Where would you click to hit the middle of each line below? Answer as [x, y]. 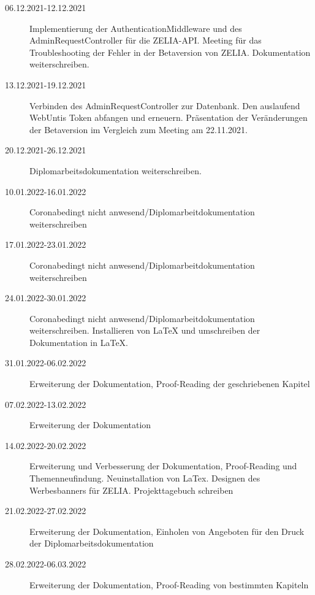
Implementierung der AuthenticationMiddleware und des [136, 28]
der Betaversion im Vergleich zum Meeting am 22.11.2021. [139, 129]
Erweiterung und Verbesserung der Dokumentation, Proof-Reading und [163, 466]
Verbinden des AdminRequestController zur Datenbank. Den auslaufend [165, 105]
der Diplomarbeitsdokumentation [92, 543]
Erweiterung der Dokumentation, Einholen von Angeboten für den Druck [167, 531]
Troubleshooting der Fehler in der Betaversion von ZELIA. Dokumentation [170, 52]
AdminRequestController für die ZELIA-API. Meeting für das [146, 40]
